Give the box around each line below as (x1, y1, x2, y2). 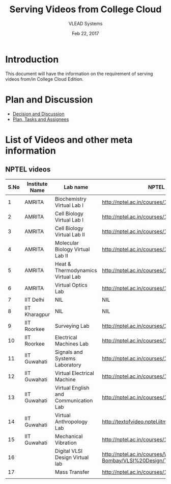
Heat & (55, 260, 71, 268)
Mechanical (55, 432, 83, 440)
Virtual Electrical (55, 369, 94, 376)
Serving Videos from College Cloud (9, 4, 162, 15)
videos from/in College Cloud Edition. (5, 76, 84, 82)
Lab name (63, 183, 89, 190)
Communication (55, 397, 93, 404)
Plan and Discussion (5, 93, 93, 105)
